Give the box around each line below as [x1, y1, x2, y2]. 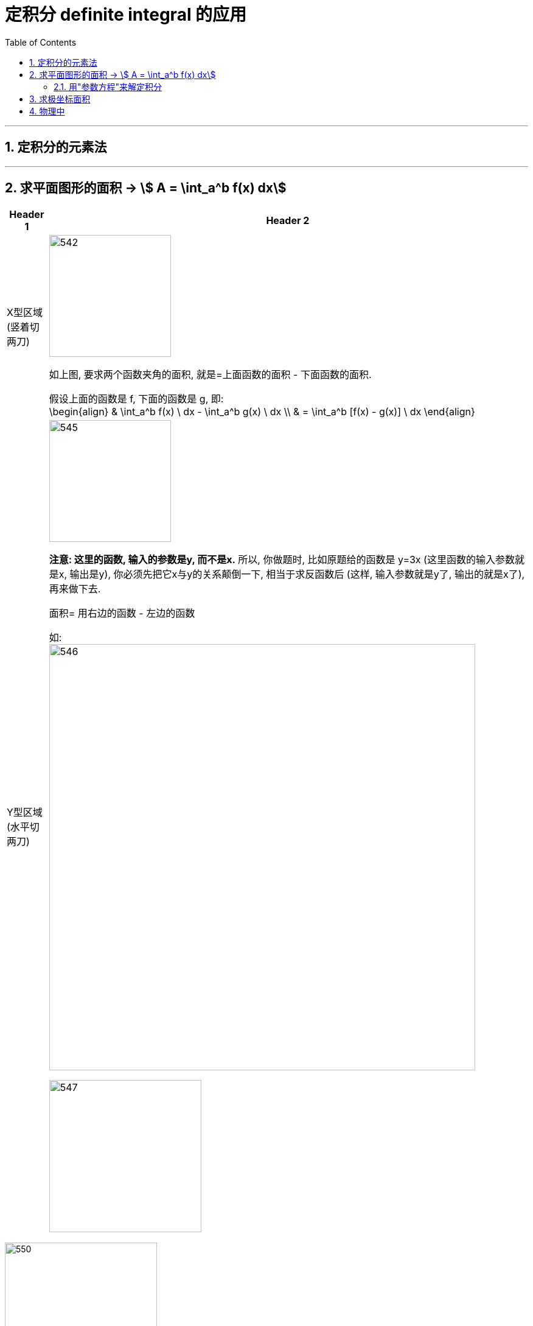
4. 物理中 [29, 105, 65, 116]
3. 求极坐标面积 [29, 93, 91, 104]
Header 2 [266, 214, 310, 227]
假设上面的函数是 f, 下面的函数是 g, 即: [49, 393, 224, 405]
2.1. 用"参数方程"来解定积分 [54, 81, 162, 92]
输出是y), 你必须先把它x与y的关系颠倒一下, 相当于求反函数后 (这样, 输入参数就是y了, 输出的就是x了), [69, 568, 525, 581]
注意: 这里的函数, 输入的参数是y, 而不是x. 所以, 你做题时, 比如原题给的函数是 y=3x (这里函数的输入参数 [49, 553, 515, 566]
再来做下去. [49, 583, 101, 595]
